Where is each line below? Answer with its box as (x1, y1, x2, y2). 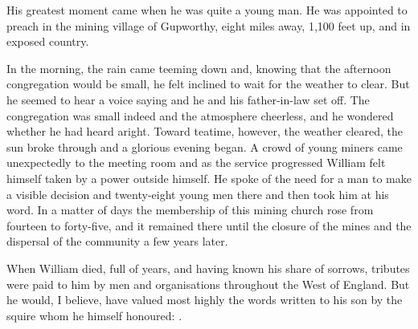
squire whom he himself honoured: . (6, 307, 182, 323)
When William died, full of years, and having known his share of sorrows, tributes (6, 259, 410, 276)
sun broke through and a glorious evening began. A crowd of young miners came (6, 138, 403, 155)
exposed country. (6, 33, 89, 50)
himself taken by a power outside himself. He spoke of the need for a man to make (6, 169, 412, 186)
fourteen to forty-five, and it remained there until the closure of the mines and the (6, 217, 412, 234)
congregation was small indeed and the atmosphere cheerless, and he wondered (6, 107, 394, 124)
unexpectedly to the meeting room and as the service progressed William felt (6, 154, 386, 171)
